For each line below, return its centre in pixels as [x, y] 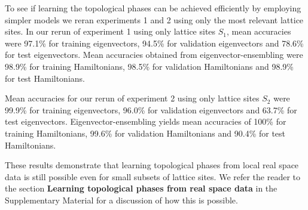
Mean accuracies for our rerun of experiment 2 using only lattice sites [132, 98]
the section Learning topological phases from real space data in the [141, 188]
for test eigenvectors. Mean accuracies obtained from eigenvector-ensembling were [154, 55]
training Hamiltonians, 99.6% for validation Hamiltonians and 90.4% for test [145, 133]
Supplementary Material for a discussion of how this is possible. [121, 200]
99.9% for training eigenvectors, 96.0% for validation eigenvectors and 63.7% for [151, 109]
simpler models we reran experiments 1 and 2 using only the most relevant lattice [154, 19]
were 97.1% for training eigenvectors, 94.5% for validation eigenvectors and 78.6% [154, 43]
